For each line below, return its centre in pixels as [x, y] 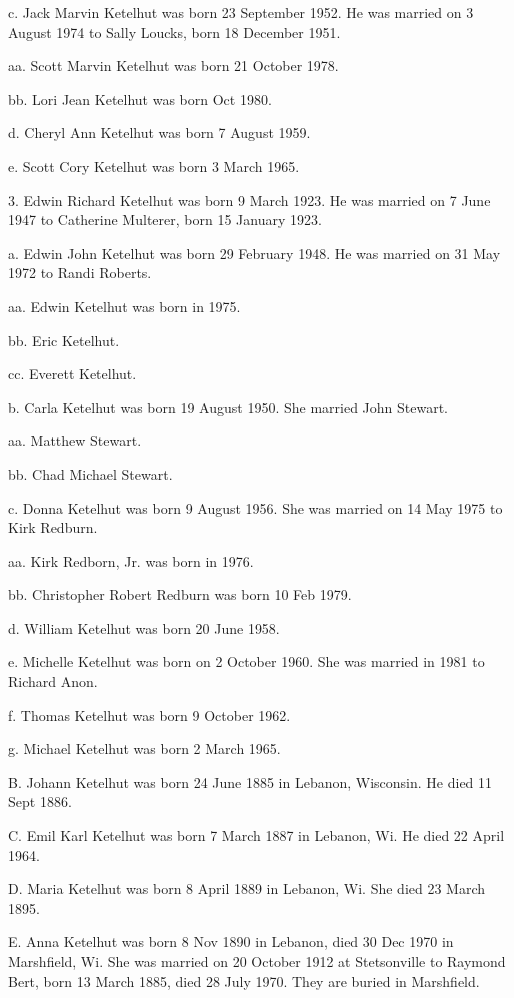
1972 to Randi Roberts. [80, 272]
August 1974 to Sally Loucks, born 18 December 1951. [174, 31]
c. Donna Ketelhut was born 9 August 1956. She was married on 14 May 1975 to [255, 507]
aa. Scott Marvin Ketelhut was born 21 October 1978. [173, 65]
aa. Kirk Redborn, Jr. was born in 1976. [131, 560]
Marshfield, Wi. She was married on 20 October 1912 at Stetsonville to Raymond [257, 961]
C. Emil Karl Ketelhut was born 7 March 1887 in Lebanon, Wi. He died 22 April [256, 835]
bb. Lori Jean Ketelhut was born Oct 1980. [140, 98]
